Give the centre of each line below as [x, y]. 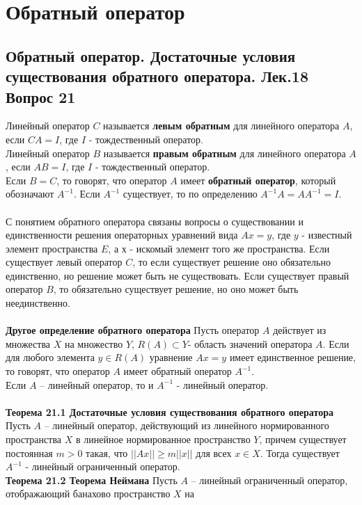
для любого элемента [50, 357]
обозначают [30, 194]
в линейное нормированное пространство [163, 439]
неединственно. [38, 303]
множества [28, 343]
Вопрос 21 [41, 96]
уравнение [171, 357]
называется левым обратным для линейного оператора [221, 126]
